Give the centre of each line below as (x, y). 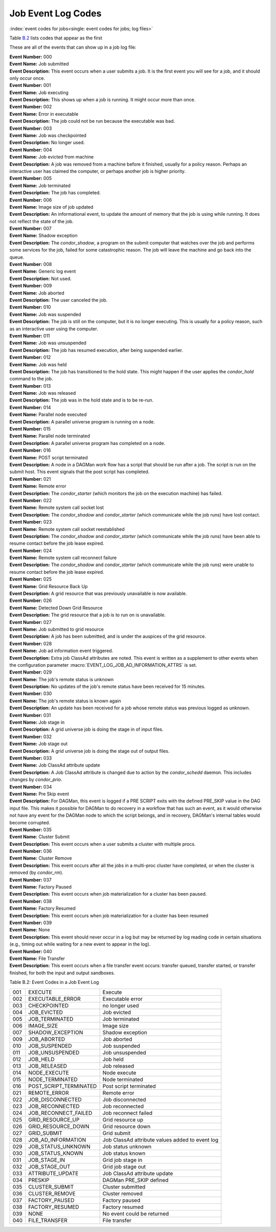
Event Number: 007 (31, 229)
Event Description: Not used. (40, 278)
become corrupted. (30, 822)
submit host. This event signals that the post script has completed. (79, 472)
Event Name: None (30, 930)
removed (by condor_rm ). (36, 872)
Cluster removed (122, 1193)
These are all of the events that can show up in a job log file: (73, 47)
